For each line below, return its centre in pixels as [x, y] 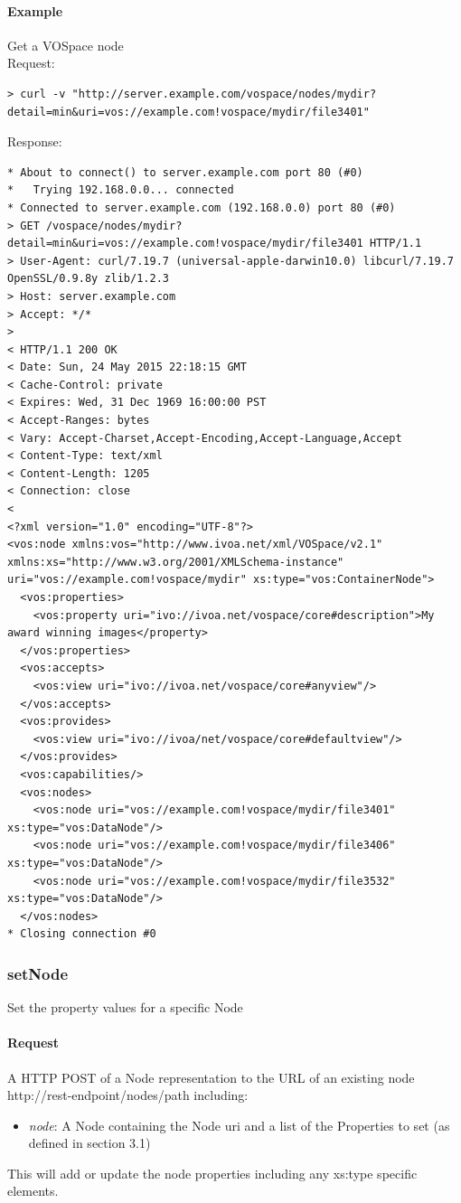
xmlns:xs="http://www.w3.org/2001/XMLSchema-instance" [176, 562]
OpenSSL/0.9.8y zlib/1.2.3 [88, 279]
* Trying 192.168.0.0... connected [121, 190]
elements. [33, 1191]
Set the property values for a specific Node [125, 1007]
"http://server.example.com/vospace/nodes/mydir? [224, 94]
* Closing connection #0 [82, 934]
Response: [35, 141]
